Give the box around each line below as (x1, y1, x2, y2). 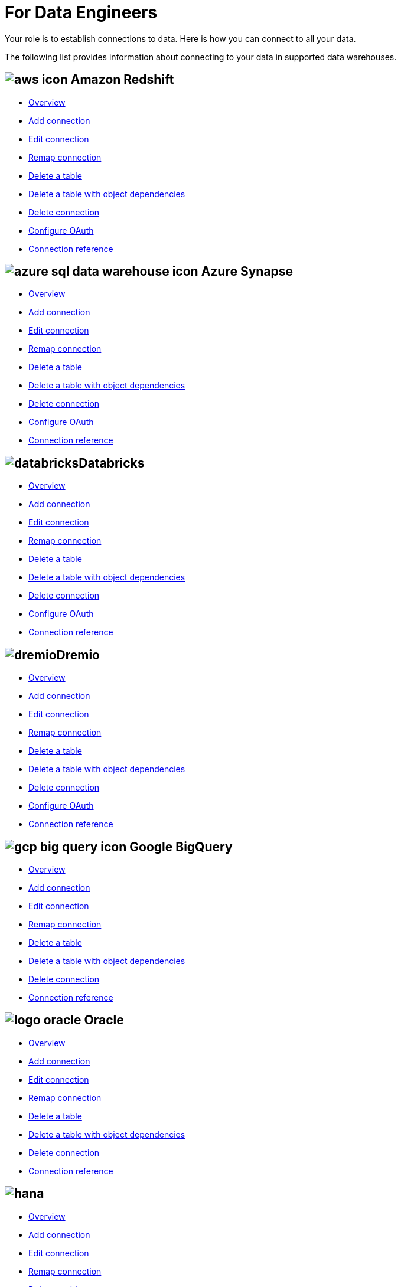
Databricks (79, 455, 145, 471)
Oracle (84, 1012, 124, 1028)
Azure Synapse (201, 264, 294, 279)
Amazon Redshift (70, 72, 174, 87)
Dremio (56, 647, 100, 662)
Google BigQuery (129, 839, 233, 854)
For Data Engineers (5, 2, 158, 22)
